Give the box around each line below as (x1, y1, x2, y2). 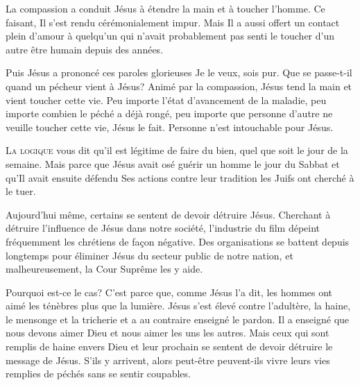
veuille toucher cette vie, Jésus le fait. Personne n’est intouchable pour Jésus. (6, 119, 334, 134)
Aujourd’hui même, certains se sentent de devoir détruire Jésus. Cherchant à (6, 207, 331, 221)
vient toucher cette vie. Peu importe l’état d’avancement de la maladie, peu (6, 92, 327, 107)
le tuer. (6, 184, 36, 198)
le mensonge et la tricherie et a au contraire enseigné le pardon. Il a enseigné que (6, 311, 350, 326)
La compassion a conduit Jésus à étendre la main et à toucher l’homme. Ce (6, 1, 325, 15)
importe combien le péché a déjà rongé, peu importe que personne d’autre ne (6, 106, 333, 121)
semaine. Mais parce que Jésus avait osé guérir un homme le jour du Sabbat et (6, 156, 340, 171)
